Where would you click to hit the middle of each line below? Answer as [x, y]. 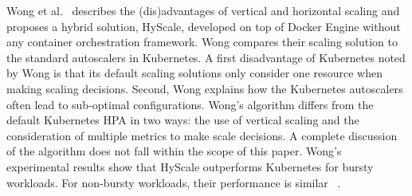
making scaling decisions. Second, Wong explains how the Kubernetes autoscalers [205, 88]
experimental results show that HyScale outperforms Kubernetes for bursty [190, 166]
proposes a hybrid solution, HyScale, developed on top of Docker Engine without [204, 26]
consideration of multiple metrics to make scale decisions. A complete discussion [202, 135]
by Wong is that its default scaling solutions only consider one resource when [194, 73]
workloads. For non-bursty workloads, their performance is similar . [174, 182]
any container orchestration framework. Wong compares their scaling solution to [202, 42]
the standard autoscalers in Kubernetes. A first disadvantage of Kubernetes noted [206, 57]
